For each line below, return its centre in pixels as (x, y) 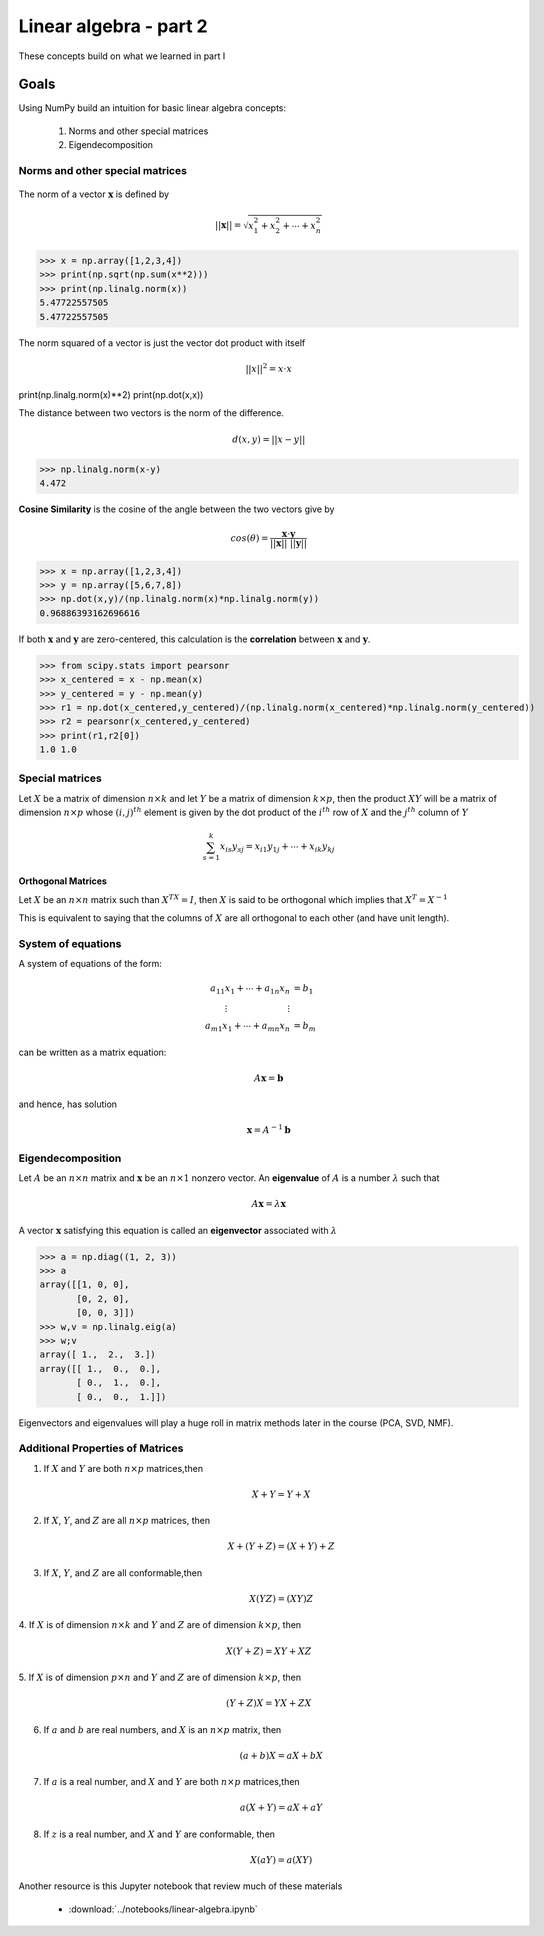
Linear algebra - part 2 (113, 26)
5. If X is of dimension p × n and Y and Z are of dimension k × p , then (160, 1677)
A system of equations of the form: (90, 964)
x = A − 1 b (269, 1129)
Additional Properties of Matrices (101, 1448)
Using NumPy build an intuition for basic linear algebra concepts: (152, 108)
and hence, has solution (68, 1104)
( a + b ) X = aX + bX (281, 1755)
